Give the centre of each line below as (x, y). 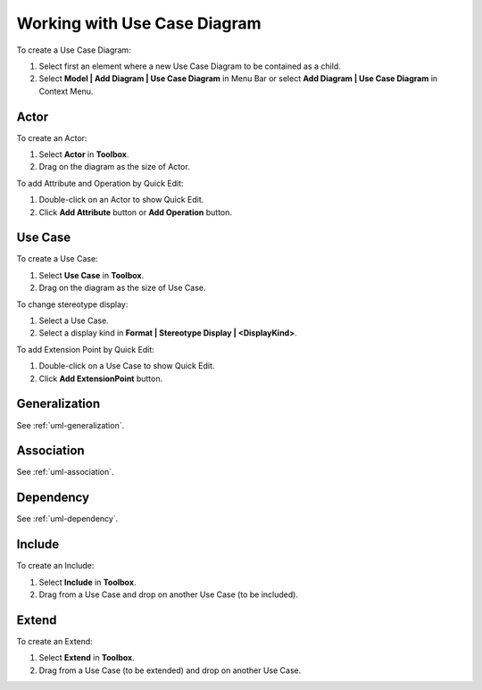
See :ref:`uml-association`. (66, 472)
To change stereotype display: (72, 304)
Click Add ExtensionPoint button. (101, 378)
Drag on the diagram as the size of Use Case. (122, 288)
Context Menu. (66, 91)
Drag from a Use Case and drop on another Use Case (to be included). (169, 594)
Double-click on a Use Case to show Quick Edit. (127, 366)
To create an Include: (55, 566)
